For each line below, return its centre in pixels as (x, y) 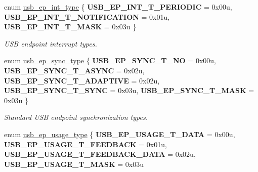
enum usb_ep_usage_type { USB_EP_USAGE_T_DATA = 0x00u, (120, 134)
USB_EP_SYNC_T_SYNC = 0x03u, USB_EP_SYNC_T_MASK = (129, 90)
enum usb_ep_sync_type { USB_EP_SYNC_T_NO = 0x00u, (110, 60)
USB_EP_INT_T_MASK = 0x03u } (70, 27)
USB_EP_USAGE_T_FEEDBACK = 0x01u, (85, 144)
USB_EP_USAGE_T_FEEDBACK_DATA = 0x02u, (100, 154)
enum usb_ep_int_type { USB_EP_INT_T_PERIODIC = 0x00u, (118, 7)
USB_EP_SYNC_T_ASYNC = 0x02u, (74, 70)
